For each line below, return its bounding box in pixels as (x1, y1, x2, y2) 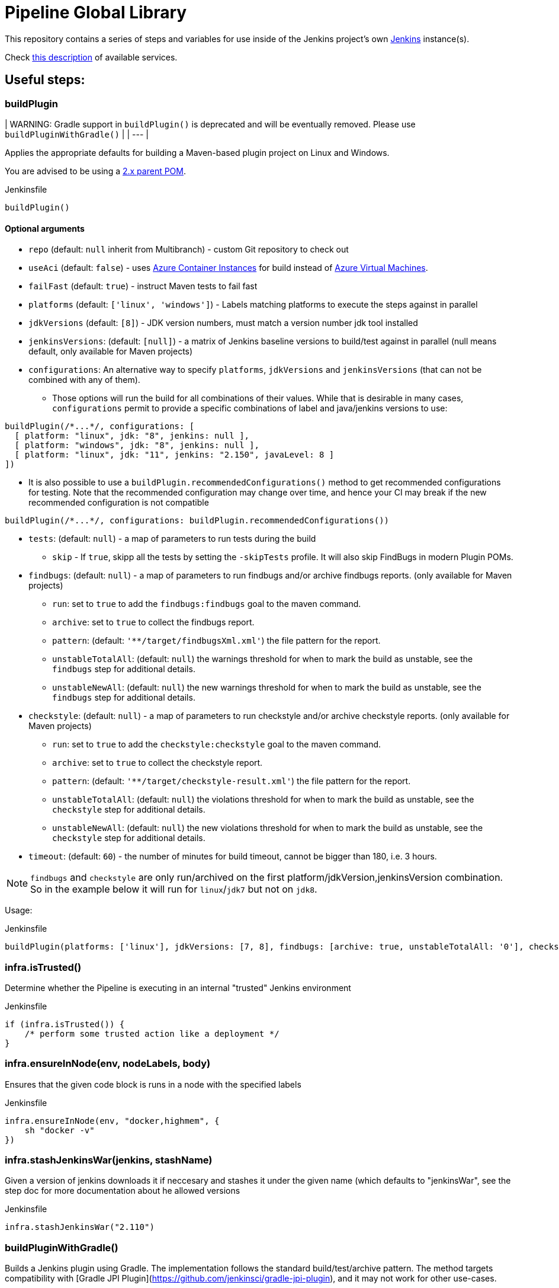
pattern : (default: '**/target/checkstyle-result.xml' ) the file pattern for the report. (52, 776, 411, 787)
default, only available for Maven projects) (28, 346, 193, 357)
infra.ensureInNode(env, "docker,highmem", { (5, 1116, 220, 1126)
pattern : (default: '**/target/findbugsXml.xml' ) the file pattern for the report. (52, 635, 381, 646)
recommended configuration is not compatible (28, 497, 209, 508)
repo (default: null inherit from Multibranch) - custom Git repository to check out (28, 244, 349, 255)
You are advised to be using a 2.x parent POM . (5, 165, 187, 176)
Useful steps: (5, 72, 85, 88)
